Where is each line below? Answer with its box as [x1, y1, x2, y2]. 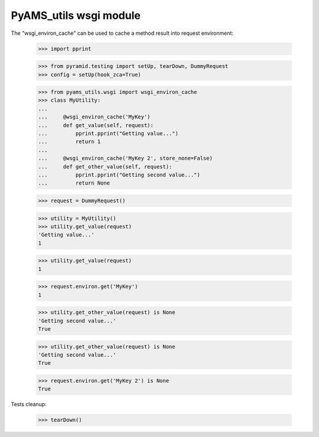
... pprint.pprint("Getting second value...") [38, 171, 200, 178]
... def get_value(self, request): [38, 122, 154, 128]
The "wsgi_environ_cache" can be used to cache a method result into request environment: [11, 30, 233, 37]
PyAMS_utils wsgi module [11, 9, 141, 22]
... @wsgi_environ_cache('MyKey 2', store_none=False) [38, 155, 213, 162]
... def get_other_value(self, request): [38, 163, 172, 170]
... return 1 [38, 138, 101, 145]
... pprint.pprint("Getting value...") [38, 130, 178, 137]
